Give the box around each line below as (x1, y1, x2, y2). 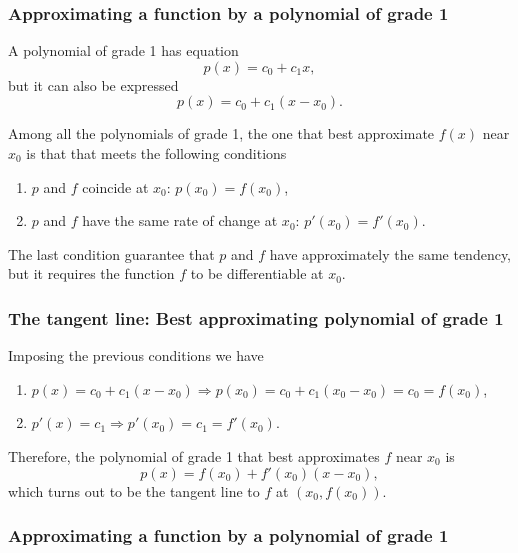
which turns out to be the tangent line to (8, 480, 260, 501)
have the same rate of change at (82, 210, 278, 231)
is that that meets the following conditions (26, 143, 287, 163)
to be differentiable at (190, 263, 324, 284)
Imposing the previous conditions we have (8, 345, 264, 366)
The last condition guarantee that (8, 243, 215, 264)
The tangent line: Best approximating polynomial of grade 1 (8, 305, 504, 330)
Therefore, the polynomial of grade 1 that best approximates (8, 445, 380, 466)
